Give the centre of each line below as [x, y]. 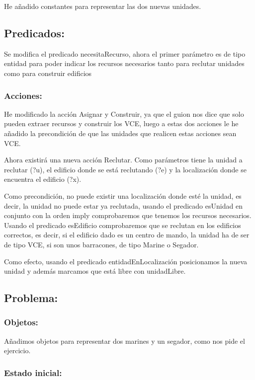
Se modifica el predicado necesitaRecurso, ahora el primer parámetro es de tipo [125, 53]
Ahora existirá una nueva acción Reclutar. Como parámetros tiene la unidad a [123, 160]
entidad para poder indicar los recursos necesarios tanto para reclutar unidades [124, 63]
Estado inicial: [33, 372]
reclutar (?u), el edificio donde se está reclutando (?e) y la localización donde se [125, 169]
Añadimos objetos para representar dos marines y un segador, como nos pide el [125, 341]
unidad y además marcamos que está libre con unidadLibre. [95, 271]
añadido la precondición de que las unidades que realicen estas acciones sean [120, 133]
